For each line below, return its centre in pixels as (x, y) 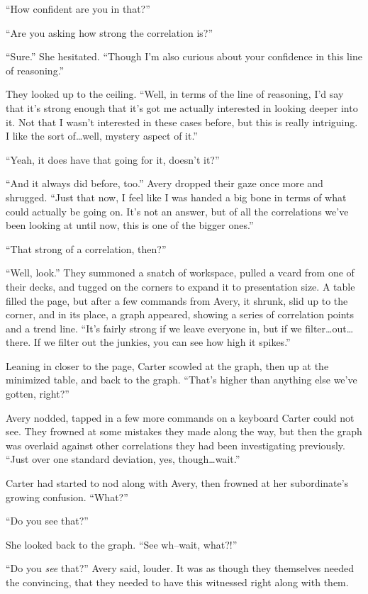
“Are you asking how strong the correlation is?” (110, 32)
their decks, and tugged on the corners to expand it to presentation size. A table (180, 286)
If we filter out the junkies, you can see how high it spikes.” (162, 342)
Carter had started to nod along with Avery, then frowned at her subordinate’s (177, 483)
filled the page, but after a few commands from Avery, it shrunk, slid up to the (177, 300)
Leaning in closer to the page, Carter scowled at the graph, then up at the (167, 365)
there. (18, 342)
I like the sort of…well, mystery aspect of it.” (102, 136)
